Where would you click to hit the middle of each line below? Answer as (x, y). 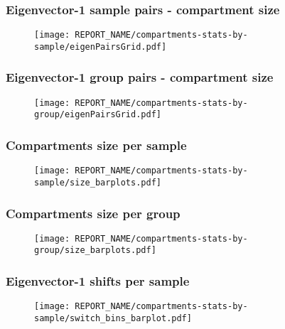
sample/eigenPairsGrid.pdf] (101, 47)
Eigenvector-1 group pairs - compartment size (140, 77)
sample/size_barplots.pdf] (98, 182)
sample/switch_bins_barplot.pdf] (113, 318)
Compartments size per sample (96, 145)
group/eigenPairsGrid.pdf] (98, 115)
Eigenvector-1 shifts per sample (98, 281)
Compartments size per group (93, 213)
